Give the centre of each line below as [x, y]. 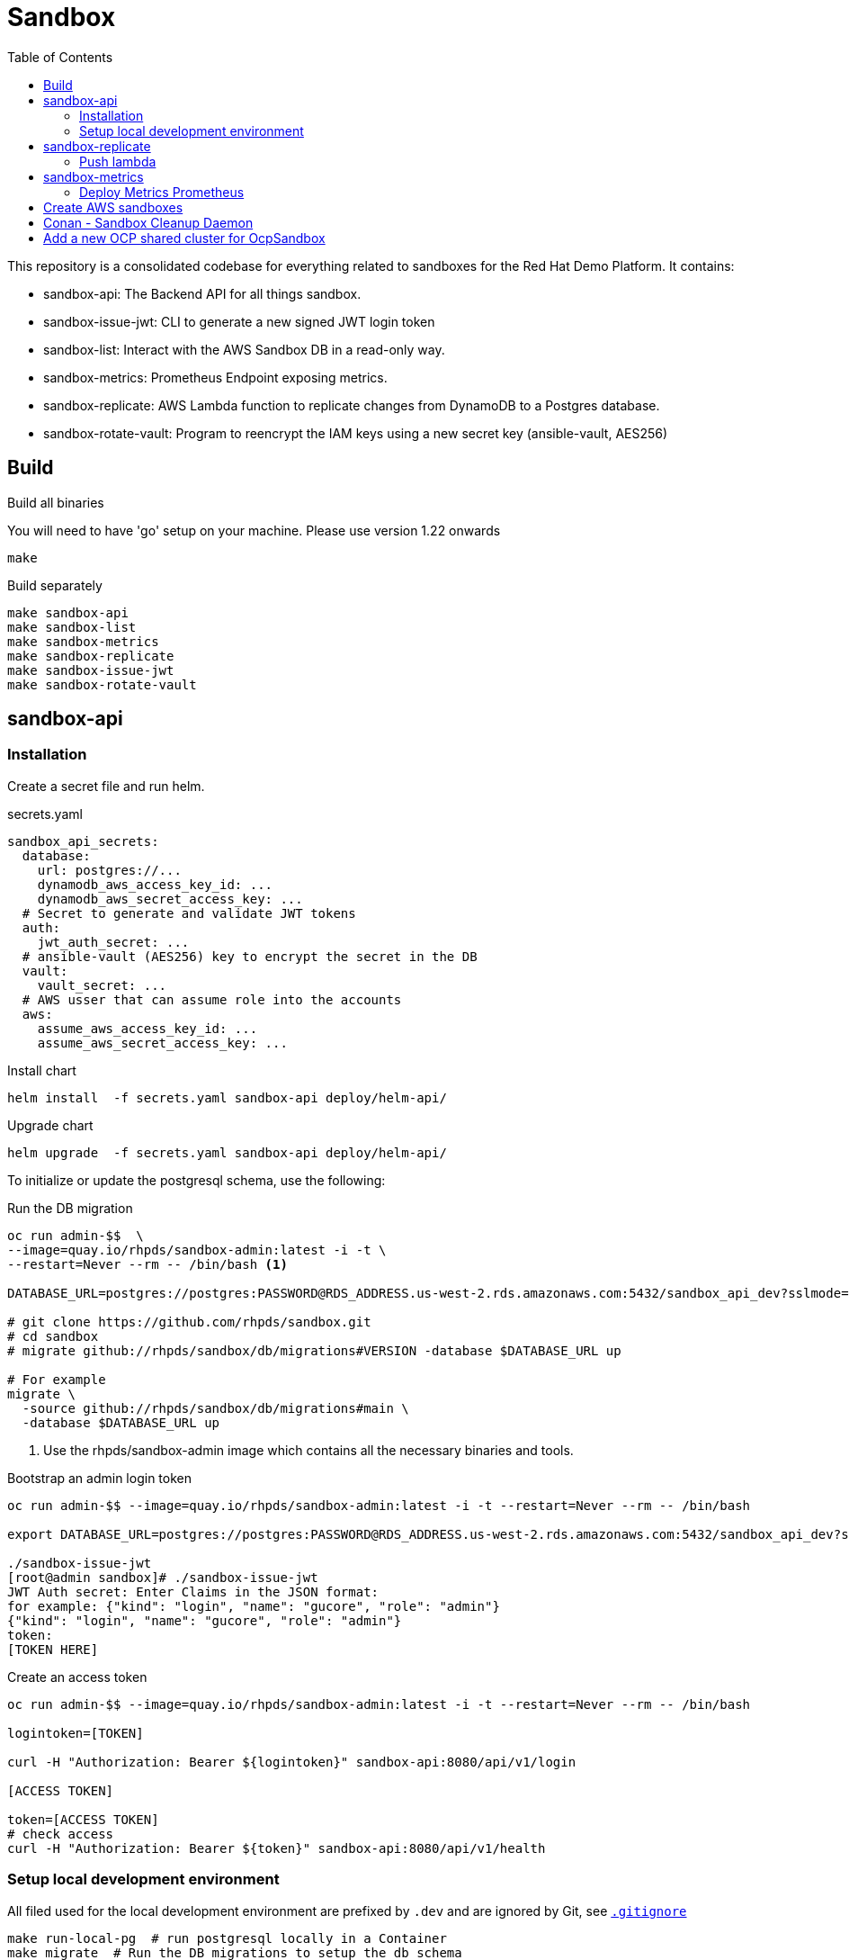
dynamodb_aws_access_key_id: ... [155, 884]
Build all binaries [56, 502]
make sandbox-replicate [91, 656]
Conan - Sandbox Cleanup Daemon [148, 222]
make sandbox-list [72, 627]
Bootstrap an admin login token [99, 1478]
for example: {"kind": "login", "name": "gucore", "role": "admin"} [254, 1606]
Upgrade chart [50, 1125]
